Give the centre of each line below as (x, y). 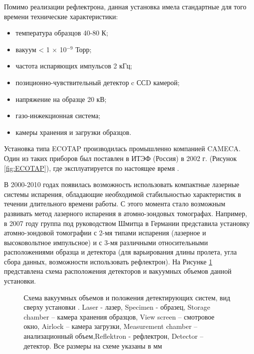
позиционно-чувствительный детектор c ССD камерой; (97, 82)
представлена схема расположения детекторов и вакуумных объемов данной (118, 271)
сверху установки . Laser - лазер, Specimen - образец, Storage (117, 307)
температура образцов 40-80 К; (62, 33)
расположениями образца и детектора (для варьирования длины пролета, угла (120, 252)
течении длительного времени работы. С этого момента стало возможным (115, 204)
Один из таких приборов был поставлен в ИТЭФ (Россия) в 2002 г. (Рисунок (120, 158)
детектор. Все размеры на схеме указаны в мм (93, 345)
